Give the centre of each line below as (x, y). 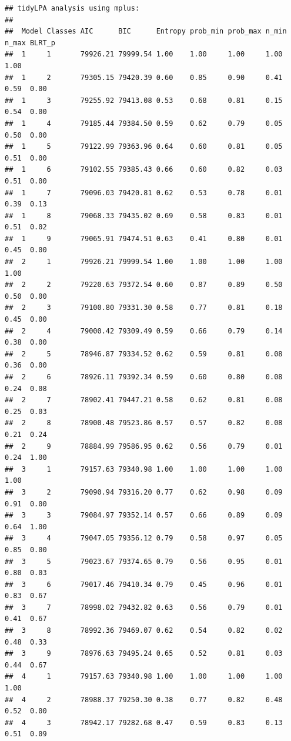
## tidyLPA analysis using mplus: (72, 8)
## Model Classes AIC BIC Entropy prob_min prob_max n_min (146, 31)
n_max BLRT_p (30, 43)
